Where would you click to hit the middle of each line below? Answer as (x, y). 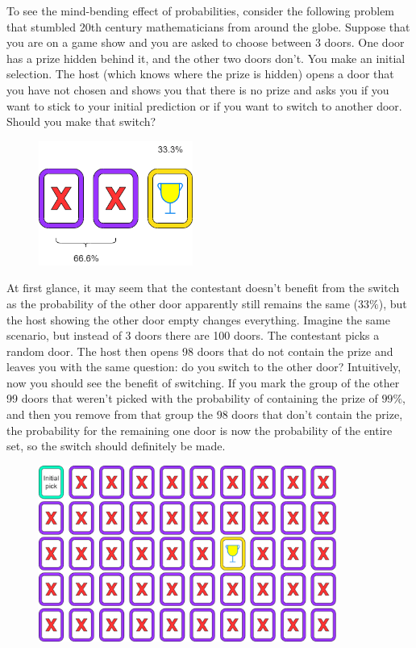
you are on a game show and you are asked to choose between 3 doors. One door (206, 42)
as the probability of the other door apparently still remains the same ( (183, 303)
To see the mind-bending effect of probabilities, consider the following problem (201, 10)
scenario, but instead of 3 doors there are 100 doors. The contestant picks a (193, 335)
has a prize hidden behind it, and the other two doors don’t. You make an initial (206, 58)
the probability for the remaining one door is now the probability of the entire (200, 430)
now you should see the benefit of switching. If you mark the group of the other (203, 382)
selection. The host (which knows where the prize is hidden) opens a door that (200, 74)
